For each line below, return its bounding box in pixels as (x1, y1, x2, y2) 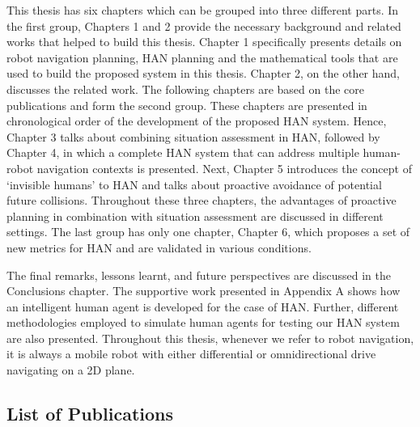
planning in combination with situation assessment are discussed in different (6, 207, 384, 224)
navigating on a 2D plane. (6, 361, 135, 378)
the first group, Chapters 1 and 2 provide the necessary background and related (6, 17, 401, 34)
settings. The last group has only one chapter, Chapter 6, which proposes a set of (6, 223, 410, 240)
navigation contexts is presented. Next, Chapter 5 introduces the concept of (36, 159, 412, 176)
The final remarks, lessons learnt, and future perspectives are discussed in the (6, 266, 391, 283)
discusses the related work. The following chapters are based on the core (6, 80, 364, 97)
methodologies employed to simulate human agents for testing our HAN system (6, 314, 400, 331)
